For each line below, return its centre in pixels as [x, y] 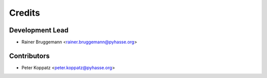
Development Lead [39, 30]
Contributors [29, 56]
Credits [25, 13]
